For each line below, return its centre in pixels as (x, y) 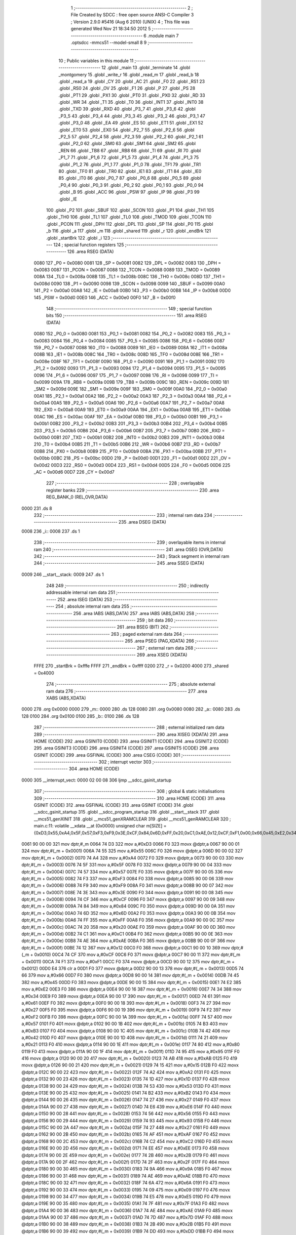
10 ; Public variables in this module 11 (96, 61)
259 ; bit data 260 (155, 620)
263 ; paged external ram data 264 (147, 634)
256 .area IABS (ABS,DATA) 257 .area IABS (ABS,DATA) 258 (134, 613)
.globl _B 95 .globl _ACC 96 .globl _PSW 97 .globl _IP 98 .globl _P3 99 (129, 192)
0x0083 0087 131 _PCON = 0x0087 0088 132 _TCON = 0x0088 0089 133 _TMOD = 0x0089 (127, 270)
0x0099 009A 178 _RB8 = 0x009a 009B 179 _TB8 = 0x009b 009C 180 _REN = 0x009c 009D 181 (131, 382)
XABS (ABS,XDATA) (66, 698)
